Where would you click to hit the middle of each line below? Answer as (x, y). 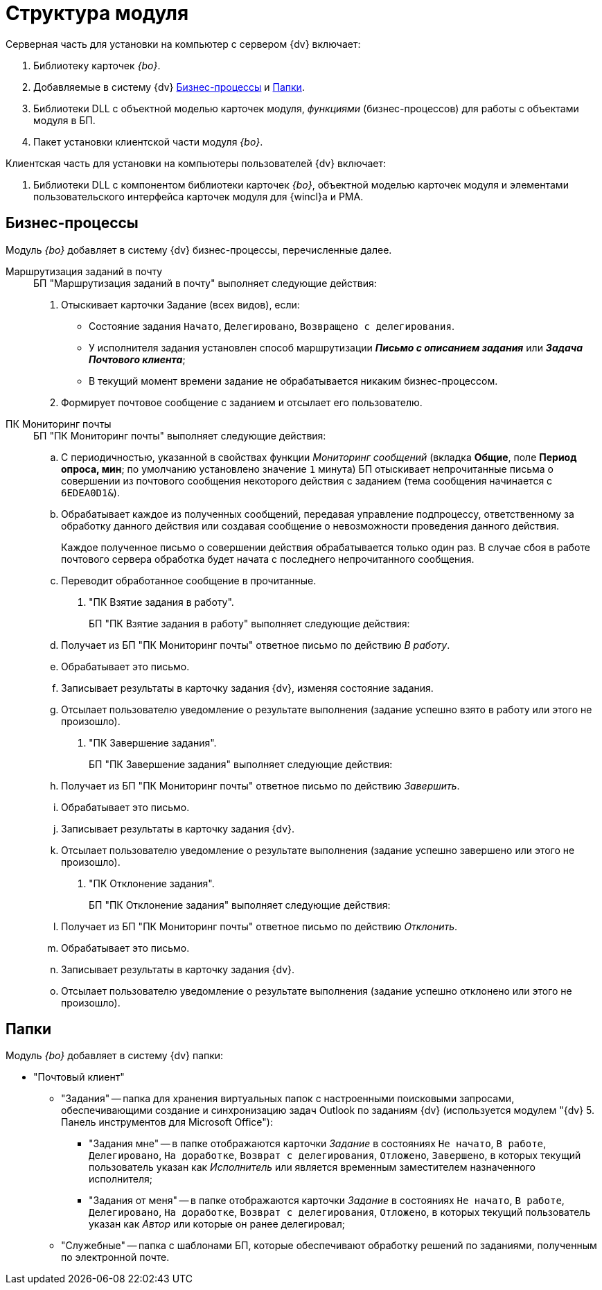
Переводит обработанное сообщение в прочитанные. (189, 580)
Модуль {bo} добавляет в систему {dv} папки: (115, 1056)
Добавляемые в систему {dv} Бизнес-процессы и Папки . (169, 87)
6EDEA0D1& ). (90, 492)
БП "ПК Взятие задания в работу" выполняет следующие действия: (249, 623)
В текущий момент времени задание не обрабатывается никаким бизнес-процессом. (293, 381)
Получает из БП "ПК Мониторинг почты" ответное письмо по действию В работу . (256, 645)
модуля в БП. (64, 120)
